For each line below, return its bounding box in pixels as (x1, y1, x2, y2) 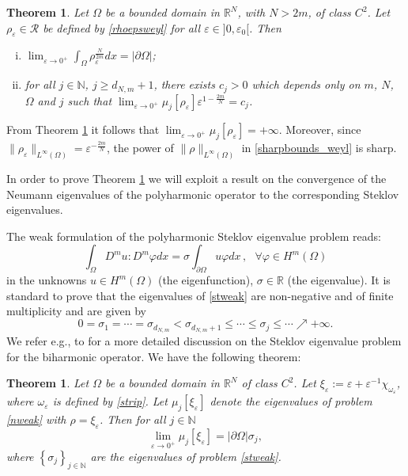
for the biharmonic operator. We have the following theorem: (6, 348, 301, 364)
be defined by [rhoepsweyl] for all (43, 19, 201, 36)
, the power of (107, 139, 174, 156)
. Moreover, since (278, 121, 361, 138)
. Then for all (99, 411, 166, 428)
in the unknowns (6, 272, 87, 288)
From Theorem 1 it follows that (6, 121, 160, 138)
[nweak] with (6, 411, 66, 428)
